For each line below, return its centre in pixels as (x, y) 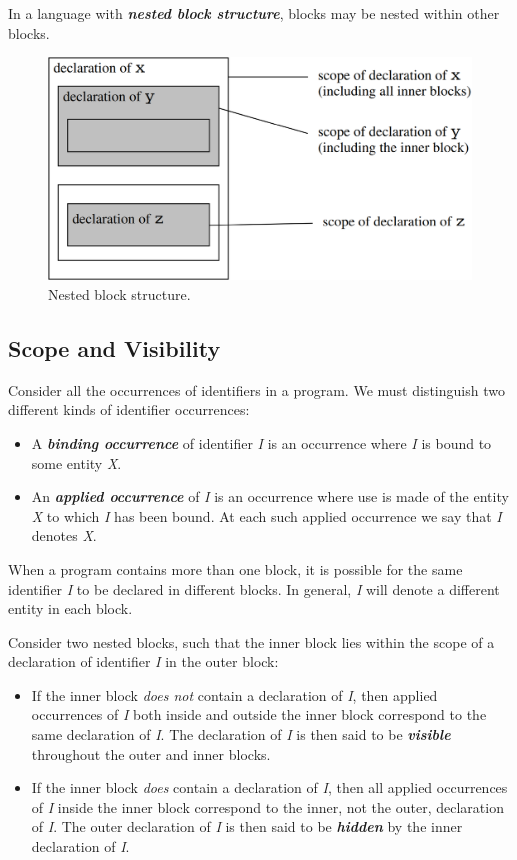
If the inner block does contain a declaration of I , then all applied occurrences (269, 787)
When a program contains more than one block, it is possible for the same (235, 568)
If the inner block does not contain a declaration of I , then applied (234, 694)
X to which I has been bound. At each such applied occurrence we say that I (266, 515)
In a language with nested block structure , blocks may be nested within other (254, 13)
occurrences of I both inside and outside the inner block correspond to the (259, 714)
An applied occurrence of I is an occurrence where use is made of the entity (270, 496)
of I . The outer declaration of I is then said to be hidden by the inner (247, 826)
